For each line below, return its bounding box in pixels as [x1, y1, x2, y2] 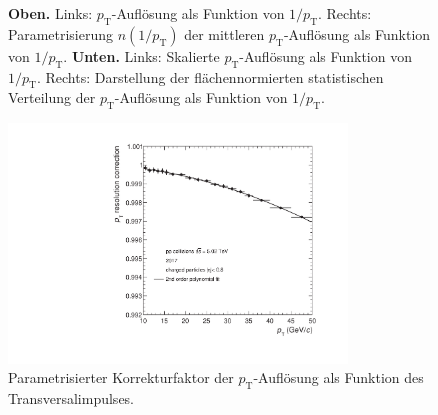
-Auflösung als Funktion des [253, 367, 424, 388]
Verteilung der [8, 87, 96, 108]
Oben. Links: [8, 3, 93, 23]
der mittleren [184, 23, 265, 44]
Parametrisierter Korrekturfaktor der [8, 367, 234, 388]
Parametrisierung [8, 23, 114, 44]
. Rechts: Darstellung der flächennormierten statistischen [36, 66, 384, 87]
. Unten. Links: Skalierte [63, 45, 220, 66]
